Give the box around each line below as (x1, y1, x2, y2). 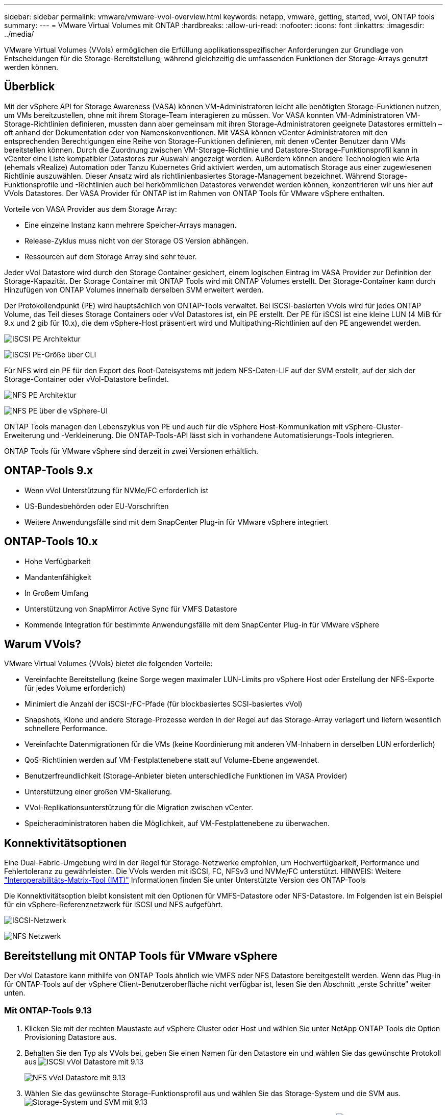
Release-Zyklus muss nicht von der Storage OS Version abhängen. (24, 236, 249, 245)
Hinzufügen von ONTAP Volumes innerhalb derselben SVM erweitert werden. (4, 285, 264, 294)
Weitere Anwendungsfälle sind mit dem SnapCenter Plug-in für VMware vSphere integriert (24, 517, 329, 526)
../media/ (4, 30, 34, 38)
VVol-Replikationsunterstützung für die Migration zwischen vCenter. (24, 803, 254, 812)
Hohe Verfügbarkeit (24, 556, 91, 566)
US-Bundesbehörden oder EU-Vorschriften (24, 501, 169, 511)
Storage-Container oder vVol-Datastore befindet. (4, 374, 169, 383)
